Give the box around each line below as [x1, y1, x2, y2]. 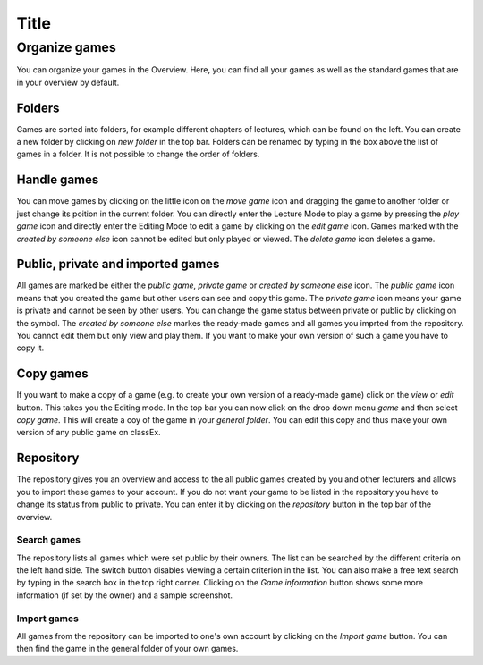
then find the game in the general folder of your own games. [16, 644, 239, 654]
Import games [16, 612, 80, 625]
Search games [16, 534, 80, 546]
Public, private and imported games [16, 257, 220, 272]
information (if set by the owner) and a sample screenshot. [16, 590, 233, 601]
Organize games [16, 39, 116, 55]
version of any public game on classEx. [16, 427, 161, 438]
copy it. [16, 342, 45, 353]
